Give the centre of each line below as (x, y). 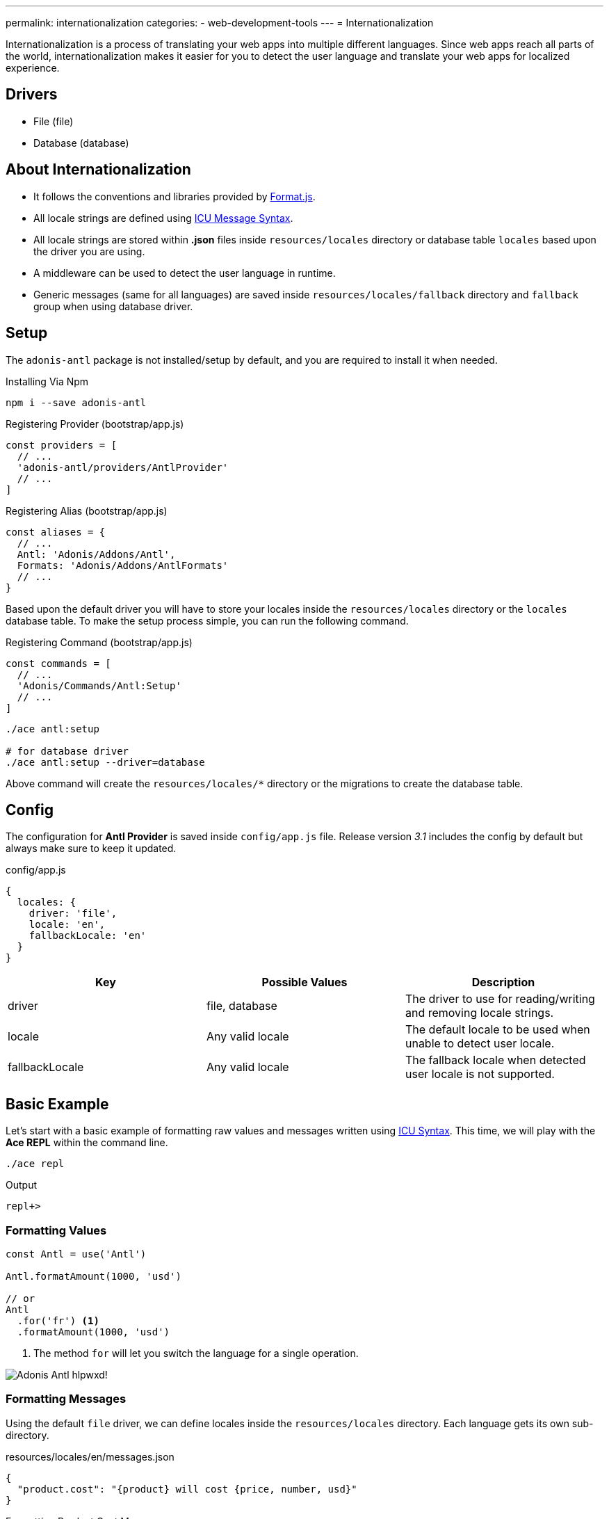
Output (21, 1185)
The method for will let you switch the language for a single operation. (196, 1353)
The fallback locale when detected (495, 1060)
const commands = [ (58, 663)
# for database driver (67, 751)
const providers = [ (62, 445)
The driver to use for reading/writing (500, 999)
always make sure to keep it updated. (91, 849)
